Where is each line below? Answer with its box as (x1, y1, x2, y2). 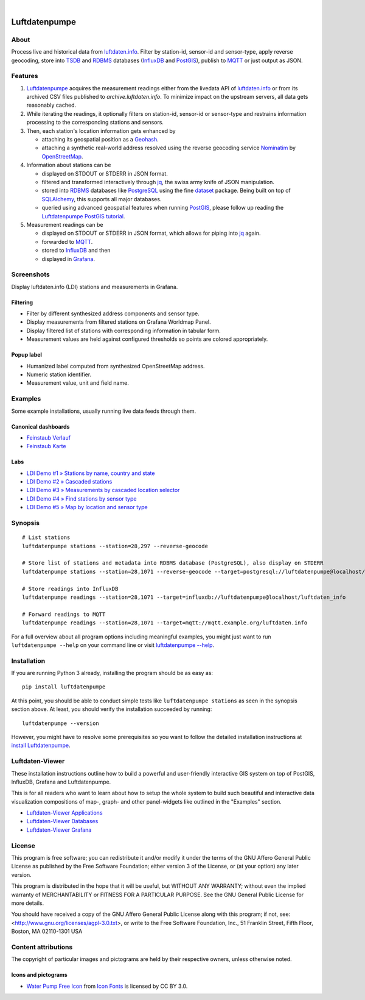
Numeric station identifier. (26, 371, 91, 378)
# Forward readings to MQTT (22, 610, 106, 618)
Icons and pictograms (11, 971, 68, 979)
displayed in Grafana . (41, 255, 96, 262)
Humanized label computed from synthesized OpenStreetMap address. (26, 362, 205, 370)
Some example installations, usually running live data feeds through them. (11, 407, 196, 415)
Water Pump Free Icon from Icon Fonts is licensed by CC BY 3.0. (26, 982, 188, 990)
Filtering (11, 299, 33, 306)
